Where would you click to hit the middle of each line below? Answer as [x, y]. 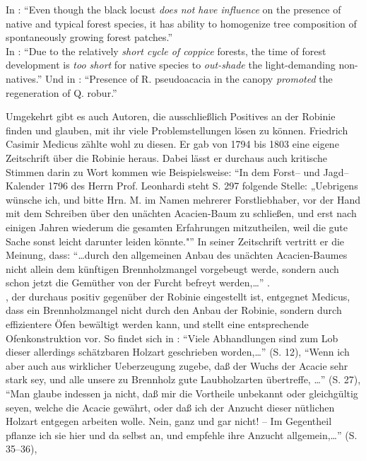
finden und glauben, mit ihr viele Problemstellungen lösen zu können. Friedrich [177, 130]
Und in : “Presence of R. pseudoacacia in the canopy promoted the [189, 78]
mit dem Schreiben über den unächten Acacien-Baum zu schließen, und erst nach [181, 213]
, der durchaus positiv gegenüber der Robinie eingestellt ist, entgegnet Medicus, [178, 296]
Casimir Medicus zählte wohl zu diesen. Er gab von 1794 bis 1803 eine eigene [172, 144]
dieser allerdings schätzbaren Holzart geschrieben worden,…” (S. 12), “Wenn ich [178, 352]
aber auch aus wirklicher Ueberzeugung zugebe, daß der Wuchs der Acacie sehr [177, 365]
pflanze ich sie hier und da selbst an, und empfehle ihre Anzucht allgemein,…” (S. [182, 434]
